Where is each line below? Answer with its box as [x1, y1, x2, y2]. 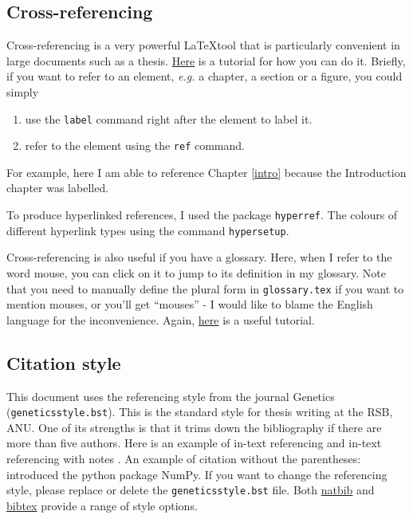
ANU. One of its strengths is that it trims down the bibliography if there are [6, 419, 382, 435]
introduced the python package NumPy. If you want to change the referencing [6, 466, 387, 482]
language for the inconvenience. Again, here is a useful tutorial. [6, 311, 315, 328]
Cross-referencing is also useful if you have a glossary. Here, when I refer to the [6, 249, 392, 265]
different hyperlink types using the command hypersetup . [6, 222, 289, 238]
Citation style [6, 350, 121, 375]
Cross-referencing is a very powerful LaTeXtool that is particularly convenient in [6, 37, 400, 53]
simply [6, 83, 39, 100]
